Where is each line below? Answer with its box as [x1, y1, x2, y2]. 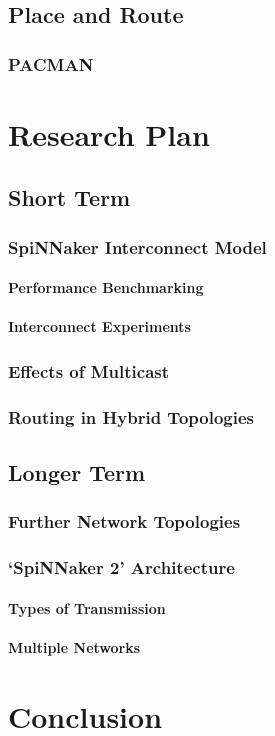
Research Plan [8, 113, 210, 154]
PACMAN [8, 51, 94, 76]
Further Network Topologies [8, 509, 241, 534]
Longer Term [8, 457, 146, 488]
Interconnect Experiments [8, 316, 191, 337]
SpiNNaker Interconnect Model [8, 234, 267, 259]
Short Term [8, 182, 131, 213]
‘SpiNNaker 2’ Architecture [8, 555, 235, 580]
